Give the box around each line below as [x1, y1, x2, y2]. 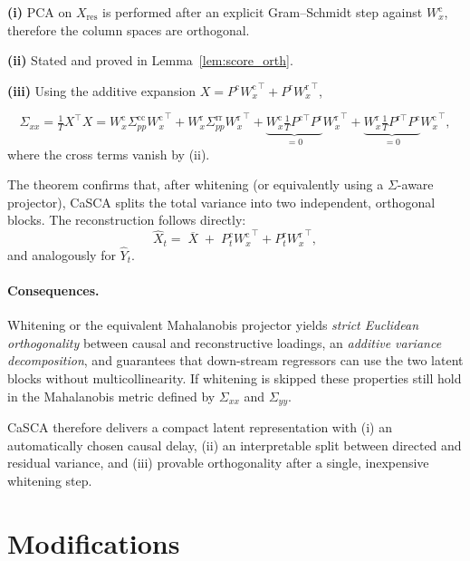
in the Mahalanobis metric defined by [7, 386, 216, 405]
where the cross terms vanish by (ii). [7, 144, 210, 163]
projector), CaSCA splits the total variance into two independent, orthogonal [7, 192, 436, 211]
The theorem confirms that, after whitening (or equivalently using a [7, 175, 384, 194]
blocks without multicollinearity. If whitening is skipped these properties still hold [7, 369, 462, 388]
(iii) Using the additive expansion [7, 81, 197, 100]
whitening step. [7, 470, 92, 489]
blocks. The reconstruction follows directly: [7, 210, 246, 229]
